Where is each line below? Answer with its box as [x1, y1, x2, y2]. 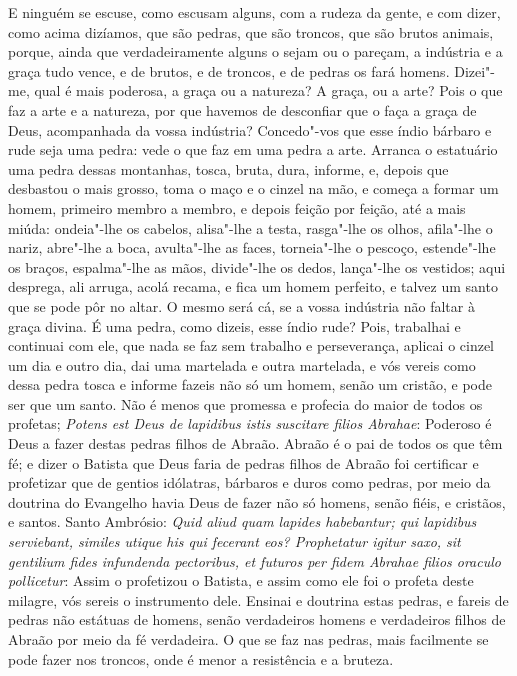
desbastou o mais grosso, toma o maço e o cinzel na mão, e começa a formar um [8, 178, 499, 199]
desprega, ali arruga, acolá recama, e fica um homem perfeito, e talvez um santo [8, 276, 498, 297]
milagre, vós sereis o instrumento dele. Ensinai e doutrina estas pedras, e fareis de [8, 589, 509, 610]
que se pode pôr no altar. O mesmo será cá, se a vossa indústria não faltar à [8, 295, 475, 316]
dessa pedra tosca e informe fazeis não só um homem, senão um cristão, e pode [8, 374, 492, 395]
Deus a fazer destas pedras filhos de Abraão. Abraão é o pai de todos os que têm [8, 433, 503, 454]
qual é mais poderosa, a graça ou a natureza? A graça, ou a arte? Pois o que [34, 80, 503, 101]
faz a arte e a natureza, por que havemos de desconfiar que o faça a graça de [8, 99, 477, 120]
